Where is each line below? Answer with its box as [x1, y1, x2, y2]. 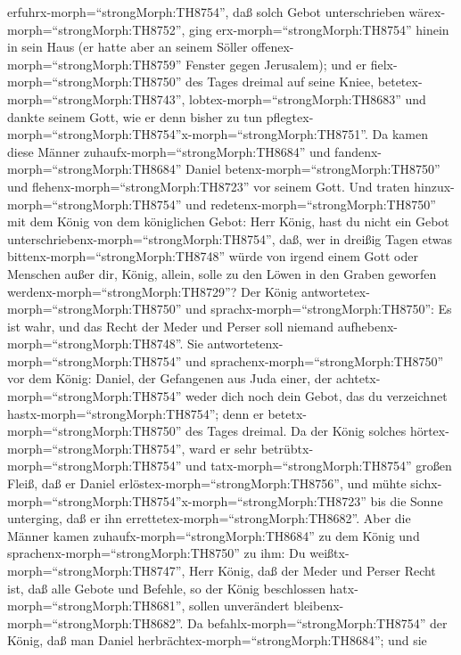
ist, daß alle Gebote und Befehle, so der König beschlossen [7, 578, 325, 597]
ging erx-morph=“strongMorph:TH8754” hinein [189, 20, 449, 38]
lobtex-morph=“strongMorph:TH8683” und [189, 89, 426, 108]
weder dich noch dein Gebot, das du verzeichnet [185, 387, 448, 405]
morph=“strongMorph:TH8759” [7, 54, 182, 73]
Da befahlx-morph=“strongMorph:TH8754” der [187, 613, 448, 632]
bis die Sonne [370, 491, 443, 510]
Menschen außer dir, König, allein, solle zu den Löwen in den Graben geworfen [7, 264, 437, 282]
